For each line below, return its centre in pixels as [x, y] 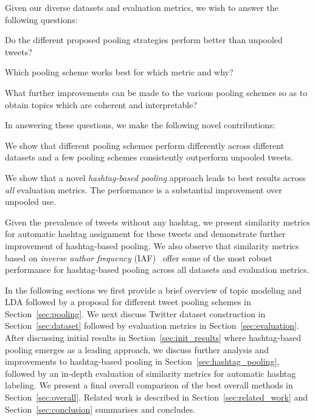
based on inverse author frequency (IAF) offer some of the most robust [139, 257]
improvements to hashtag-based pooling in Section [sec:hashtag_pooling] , [142, 361]
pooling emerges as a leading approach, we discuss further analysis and [137, 349]
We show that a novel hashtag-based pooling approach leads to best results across [155, 177]
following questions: [41, 19]
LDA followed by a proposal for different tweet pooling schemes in [128, 302]
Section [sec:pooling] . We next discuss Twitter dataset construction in [135, 313]
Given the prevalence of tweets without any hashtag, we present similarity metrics [157, 222]
